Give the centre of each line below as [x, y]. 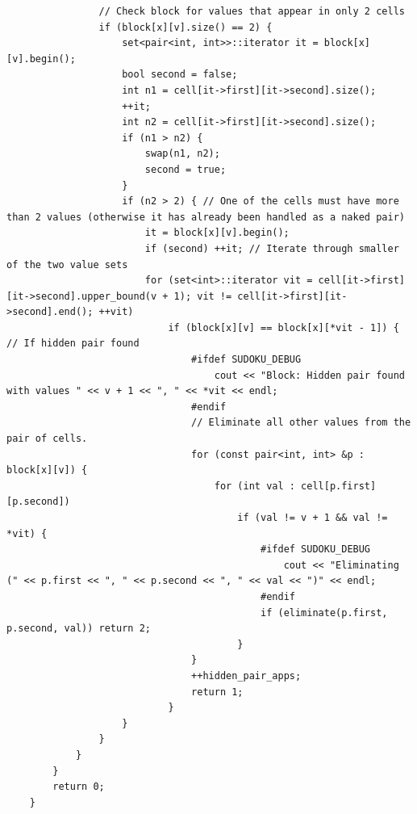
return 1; [217, 692]
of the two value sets [67, 264]
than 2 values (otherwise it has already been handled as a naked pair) [206, 217]
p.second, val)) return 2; [79, 629]
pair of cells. [47, 439]
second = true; [186, 169]
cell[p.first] [339, 486]
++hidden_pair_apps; [246, 676]
